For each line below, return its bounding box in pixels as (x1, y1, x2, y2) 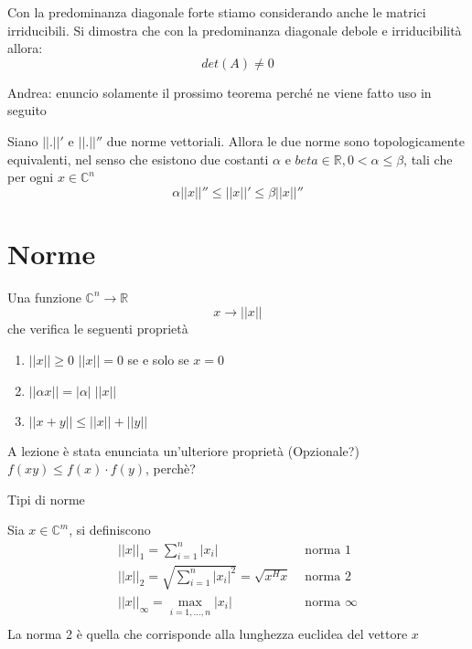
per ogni (7, 167, 54, 186)
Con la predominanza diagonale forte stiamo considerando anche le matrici (7, 3, 426, 21)
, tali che (403, 149, 453, 168)
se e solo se (127, 350, 189, 369)
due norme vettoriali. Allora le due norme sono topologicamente (106, 131, 465, 150)
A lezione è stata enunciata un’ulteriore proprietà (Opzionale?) (7, 441, 359, 460)
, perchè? (145, 459, 196, 478)
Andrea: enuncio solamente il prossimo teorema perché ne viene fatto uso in (7, 82, 432, 101)
